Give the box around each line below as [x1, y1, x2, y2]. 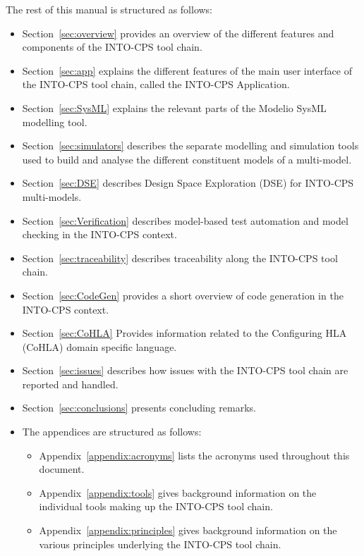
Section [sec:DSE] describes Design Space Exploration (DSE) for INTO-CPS [22, 175, 354, 190]
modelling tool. [22, 114, 87, 129]
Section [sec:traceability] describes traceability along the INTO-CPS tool [22, 250, 338, 265]
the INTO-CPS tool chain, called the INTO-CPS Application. [22, 77, 290, 92]
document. [39, 462, 85, 476]
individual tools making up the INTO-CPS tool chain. [39, 499, 273, 514]
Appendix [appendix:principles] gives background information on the [39, 523, 337, 538]
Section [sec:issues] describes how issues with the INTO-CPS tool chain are [22, 363, 348, 378]
